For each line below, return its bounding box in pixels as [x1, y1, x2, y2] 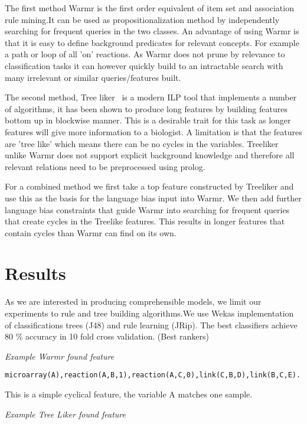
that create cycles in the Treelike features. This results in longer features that [5, 215, 285, 227]
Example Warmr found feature [5, 350, 115, 362]
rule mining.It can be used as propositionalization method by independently [5, 13, 280, 25]
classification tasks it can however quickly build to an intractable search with [5, 59, 283, 71]
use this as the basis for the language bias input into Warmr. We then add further [5, 191, 302, 204]
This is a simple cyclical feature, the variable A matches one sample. [5, 388, 253, 400]
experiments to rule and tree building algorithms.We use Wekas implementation [5, 307, 294, 319]
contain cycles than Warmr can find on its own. [5, 226, 177, 239]
